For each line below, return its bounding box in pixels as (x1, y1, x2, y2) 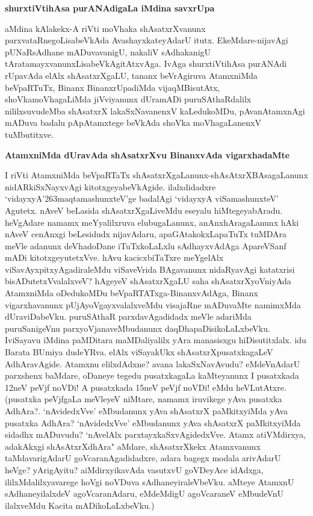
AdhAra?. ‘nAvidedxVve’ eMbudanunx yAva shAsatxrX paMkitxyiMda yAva (5, 405, 288, 417)
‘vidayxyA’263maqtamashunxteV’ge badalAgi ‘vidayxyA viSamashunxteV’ (5, 192, 279, 205)
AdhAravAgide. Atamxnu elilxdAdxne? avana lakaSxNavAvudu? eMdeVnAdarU (5, 357, 300, 370)
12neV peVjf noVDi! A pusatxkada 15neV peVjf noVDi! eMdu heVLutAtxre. (5, 381, 287, 393)
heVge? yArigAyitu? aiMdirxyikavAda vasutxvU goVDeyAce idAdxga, (5, 463, 264, 476)
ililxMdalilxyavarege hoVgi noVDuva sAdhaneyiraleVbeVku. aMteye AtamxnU (5, 475, 294, 488)
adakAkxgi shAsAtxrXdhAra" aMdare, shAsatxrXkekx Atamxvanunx (5, 440, 261, 452)
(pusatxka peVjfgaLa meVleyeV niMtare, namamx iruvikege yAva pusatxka (5, 393, 282, 405)
